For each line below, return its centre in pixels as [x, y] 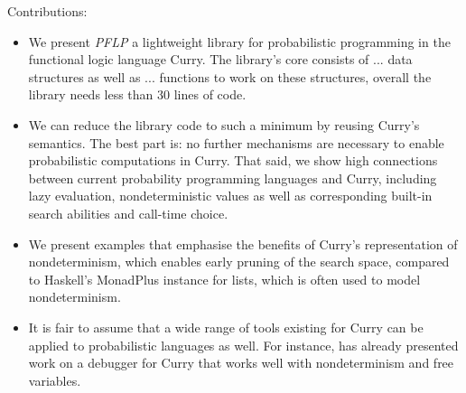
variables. [55, 380]
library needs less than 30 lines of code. [137, 94]
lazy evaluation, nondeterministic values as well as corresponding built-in [230, 196]
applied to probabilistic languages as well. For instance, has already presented [243, 345]
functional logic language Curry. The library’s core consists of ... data [220, 59]
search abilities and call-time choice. [128, 213]
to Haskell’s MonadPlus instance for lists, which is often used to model [224, 279]
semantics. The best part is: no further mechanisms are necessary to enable [236, 142]
